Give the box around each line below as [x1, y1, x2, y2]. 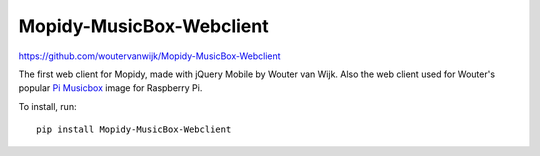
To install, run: [18, 100, 77, 112]
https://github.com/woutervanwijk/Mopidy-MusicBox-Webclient [18, 50, 281, 62]
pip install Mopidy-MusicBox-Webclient [36, 124, 232, 135]
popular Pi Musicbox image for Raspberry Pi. [18, 82, 203, 94]
